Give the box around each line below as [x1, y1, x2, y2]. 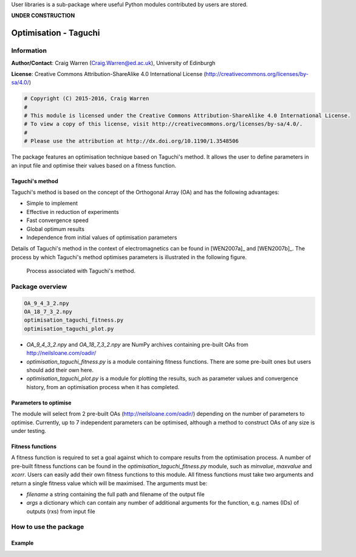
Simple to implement [26, 199, 78, 207]
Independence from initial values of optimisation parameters [26, 234, 177, 241]
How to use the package [11, 523, 84, 531]
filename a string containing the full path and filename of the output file [26, 490, 205, 498]
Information [11, 46, 47, 55]
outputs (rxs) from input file [26, 508, 95, 515]
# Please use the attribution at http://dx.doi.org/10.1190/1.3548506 [24, 137, 239, 145]
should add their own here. [26, 367, 94, 374]
